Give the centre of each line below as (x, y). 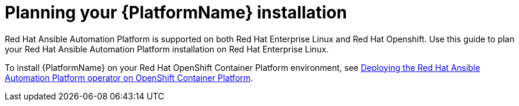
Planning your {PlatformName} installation (176, 13)
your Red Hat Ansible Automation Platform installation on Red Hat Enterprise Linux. (167, 49)
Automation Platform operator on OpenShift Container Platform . (129, 77)
